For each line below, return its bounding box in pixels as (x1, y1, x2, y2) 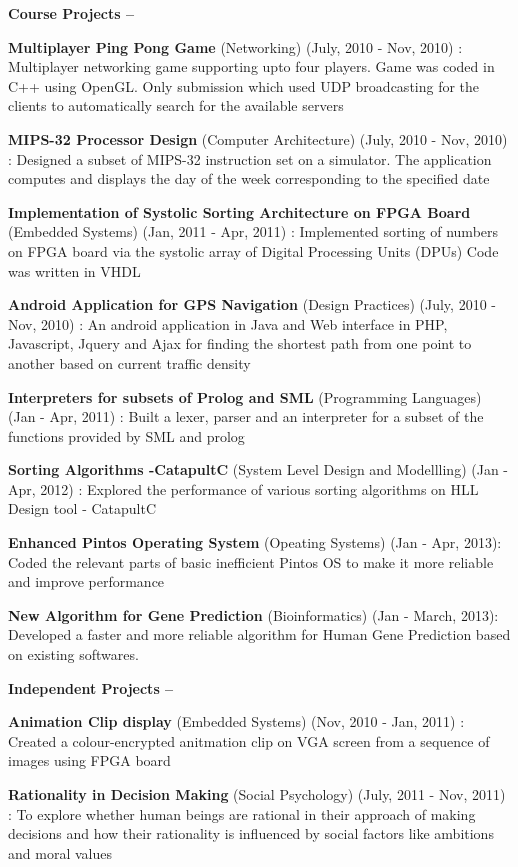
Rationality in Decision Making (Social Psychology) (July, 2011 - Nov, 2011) (8, 784, 506, 804)
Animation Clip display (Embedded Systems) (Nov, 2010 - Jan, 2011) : (8, 711, 465, 732)
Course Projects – (8, 3, 134, 23)
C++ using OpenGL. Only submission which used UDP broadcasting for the (8, 75, 480, 96)
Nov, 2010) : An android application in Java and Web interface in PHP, (8, 313, 448, 334)
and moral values (8, 842, 112, 863)
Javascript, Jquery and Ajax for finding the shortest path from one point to (8, 333, 472, 354)
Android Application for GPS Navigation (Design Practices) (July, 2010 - (8, 294, 496, 315)
